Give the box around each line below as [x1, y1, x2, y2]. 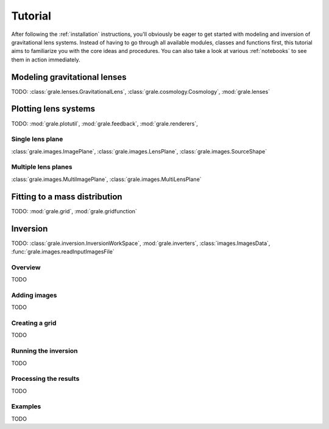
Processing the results [11, 375, 80, 383]
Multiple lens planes [11, 163, 73, 171]
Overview [11, 263, 41, 271]
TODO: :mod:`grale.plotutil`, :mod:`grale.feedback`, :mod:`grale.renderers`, [11, 119, 198, 127]
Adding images [11, 291, 57, 299]
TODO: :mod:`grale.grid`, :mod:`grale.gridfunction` [11, 207, 137, 214]
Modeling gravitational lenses [11, 72, 127, 82]
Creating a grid [11, 319, 57, 327]
